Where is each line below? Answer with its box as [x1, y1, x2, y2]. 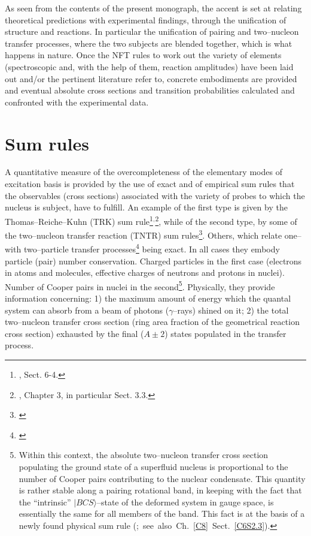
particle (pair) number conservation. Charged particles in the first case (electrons [5, 254, 302, 267]
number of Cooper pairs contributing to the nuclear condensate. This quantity [19, 472, 306, 484]
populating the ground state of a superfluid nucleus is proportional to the [19, 460, 288, 472]
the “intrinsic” [19, 495, 71, 508]
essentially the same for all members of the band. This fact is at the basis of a [19, 507, 305, 520]
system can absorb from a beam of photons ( [5, 303, 169, 316]
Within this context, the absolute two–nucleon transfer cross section [19, 448, 269, 461]
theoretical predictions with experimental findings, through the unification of [5, 13, 286, 26]
